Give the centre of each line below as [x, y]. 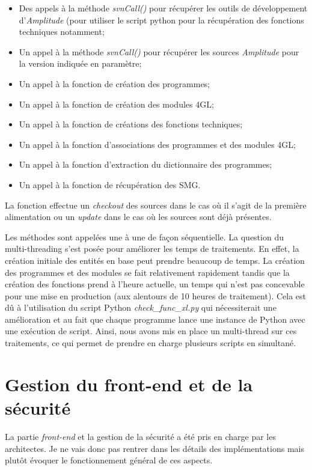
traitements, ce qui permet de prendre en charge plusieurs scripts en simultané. [151, 343]
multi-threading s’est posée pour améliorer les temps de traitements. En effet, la [152, 249]
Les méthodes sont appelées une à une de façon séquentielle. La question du [144, 237]
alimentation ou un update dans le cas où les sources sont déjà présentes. [138, 217]
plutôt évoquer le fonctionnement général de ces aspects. [109, 460]
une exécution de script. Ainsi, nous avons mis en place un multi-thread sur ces [151, 331]
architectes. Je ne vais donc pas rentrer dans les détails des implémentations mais [154, 448]
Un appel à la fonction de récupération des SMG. [110, 184]
